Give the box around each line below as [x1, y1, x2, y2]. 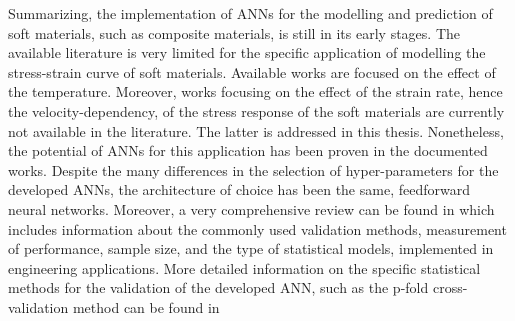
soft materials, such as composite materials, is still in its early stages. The [8, 22, 461, 43]
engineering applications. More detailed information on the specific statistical [8, 257, 481, 278]
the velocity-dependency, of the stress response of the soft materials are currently [8, 100, 505, 121]
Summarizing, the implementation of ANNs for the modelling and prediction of [8, 3, 493, 23]
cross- [432, 277, 468, 298]
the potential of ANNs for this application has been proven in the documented [8, 140, 488, 161]
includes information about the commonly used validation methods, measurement [8, 218, 507, 239]
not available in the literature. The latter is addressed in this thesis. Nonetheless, [8, 120, 504, 141]
